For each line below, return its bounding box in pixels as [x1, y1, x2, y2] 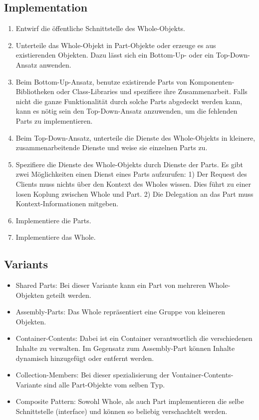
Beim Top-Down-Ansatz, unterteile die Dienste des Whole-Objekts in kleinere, [15, 132, 256, 143]
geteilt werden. [46, 289, 91, 300]
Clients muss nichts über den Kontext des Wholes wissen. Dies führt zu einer [15, 178, 251, 189]
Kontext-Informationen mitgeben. [15, 198, 119, 209]
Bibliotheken [15, 86, 54, 97]
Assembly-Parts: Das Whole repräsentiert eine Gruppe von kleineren [15, 306, 225, 317]
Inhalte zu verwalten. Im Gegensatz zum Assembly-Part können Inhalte [15, 343, 235, 353]
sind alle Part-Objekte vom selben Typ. [44, 379, 165, 389]
